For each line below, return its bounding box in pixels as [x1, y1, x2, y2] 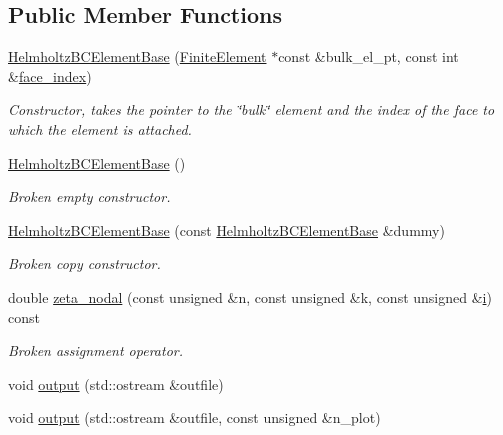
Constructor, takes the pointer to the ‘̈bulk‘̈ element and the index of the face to [8, 99, 495, 120]
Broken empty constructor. [8, 186, 171, 207]
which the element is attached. [8, 118, 192, 139]
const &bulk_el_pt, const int [278, 46, 459, 67]
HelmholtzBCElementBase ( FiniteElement [8, 46, 267, 67]
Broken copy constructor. [8, 253, 161, 274]
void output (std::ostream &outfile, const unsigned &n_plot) [8, 407, 381, 428]
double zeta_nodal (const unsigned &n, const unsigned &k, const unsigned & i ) [8, 286, 492, 307]
